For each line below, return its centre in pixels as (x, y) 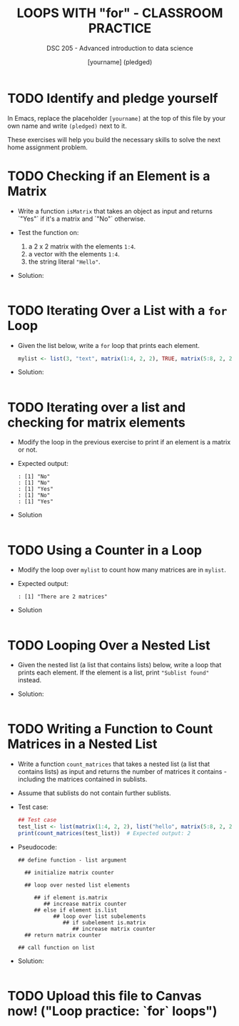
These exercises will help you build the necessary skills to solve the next (114, 139)
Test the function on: (48, 232)
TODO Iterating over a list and (97, 407)
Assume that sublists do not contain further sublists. (94, 793)
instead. (30, 680)
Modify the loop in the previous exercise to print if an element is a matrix (124, 442)
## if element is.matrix (71, 897)
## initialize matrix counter (69, 872)
